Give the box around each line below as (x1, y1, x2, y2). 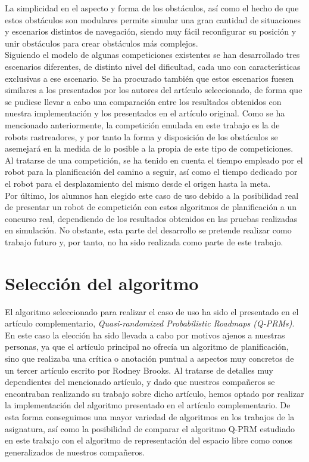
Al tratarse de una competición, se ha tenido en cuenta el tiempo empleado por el (5, 153, 303, 166)
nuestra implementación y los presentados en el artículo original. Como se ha (5, 107, 285, 119)
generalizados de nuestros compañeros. (5, 445, 145, 458)
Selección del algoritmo (5, 270, 199, 295)
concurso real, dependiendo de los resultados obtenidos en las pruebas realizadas (5, 212, 298, 224)
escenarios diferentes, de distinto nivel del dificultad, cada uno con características (5, 60, 301, 72)
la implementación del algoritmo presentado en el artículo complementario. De (5, 399, 291, 411)
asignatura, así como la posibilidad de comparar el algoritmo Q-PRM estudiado (5, 422, 295, 435)
